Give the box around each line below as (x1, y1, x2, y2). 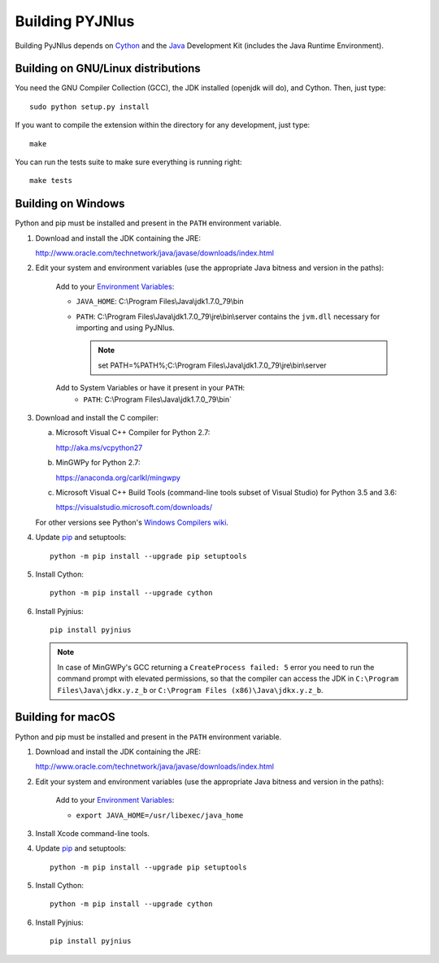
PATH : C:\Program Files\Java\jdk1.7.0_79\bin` (83, 394, 232, 404)
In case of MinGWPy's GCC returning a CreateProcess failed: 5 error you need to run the (57, 662, 375, 672)
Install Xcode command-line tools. (35, 828, 150, 838)
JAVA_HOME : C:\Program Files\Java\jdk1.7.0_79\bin (76, 297, 244, 307)
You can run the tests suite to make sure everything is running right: (15, 157, 243, 167)
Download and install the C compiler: (35, 413, 159, 422)
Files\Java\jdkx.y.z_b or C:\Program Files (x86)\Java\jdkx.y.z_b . (57, 685, 324, 695)
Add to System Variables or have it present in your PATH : (55, 383, 246, 393)
